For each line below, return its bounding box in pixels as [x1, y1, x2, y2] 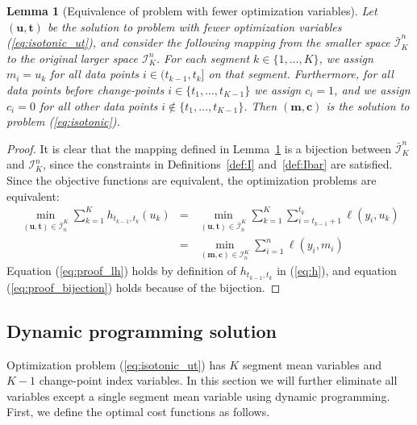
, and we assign [334, 81, 411, 98]
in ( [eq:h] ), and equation [277, 261, 397, 278]
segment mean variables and [242, 356, 382, 373]
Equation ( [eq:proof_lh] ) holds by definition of [6, 261, 237, 278]
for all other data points [39, 97, 158, 114]
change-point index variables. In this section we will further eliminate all [39, 372, 398, 389]
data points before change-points [6, 81, 165, 98]
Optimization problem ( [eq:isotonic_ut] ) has [6, 356, 226, 373]
